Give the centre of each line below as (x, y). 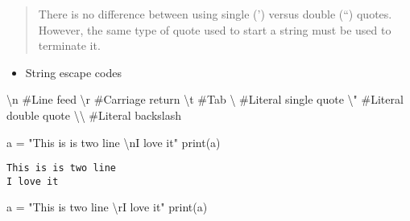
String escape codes (73, 72)
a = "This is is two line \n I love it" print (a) (114, 142)
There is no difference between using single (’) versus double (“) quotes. (215, 14)
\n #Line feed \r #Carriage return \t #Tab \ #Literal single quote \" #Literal (205, 99)
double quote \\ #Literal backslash (94, 115)
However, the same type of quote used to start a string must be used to (215, 29)
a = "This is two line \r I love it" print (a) (107, 207)
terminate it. (69, 45)
